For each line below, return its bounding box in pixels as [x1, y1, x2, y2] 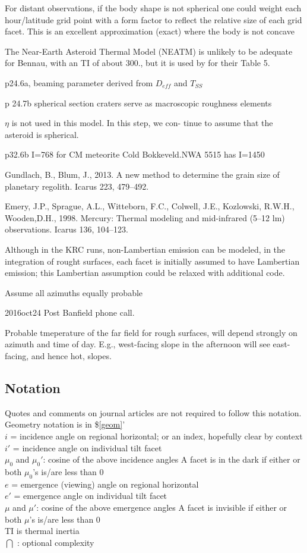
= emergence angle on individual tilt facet [14, 489, 167, 502]
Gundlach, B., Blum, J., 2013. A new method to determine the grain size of [5, 168, 280, 180]
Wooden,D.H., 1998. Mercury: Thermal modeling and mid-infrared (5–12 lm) [5, 211, 285, 224]
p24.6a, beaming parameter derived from [5, 76, 153, 89]
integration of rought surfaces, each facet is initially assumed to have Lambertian [5, 254, 300, 267]
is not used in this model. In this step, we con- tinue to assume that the [11, 117, 273, 129]
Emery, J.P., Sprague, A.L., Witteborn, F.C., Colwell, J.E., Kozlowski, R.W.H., [5, 200, 295, 212]
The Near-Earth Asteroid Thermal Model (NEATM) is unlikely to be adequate [5, 45, 293, 57]
